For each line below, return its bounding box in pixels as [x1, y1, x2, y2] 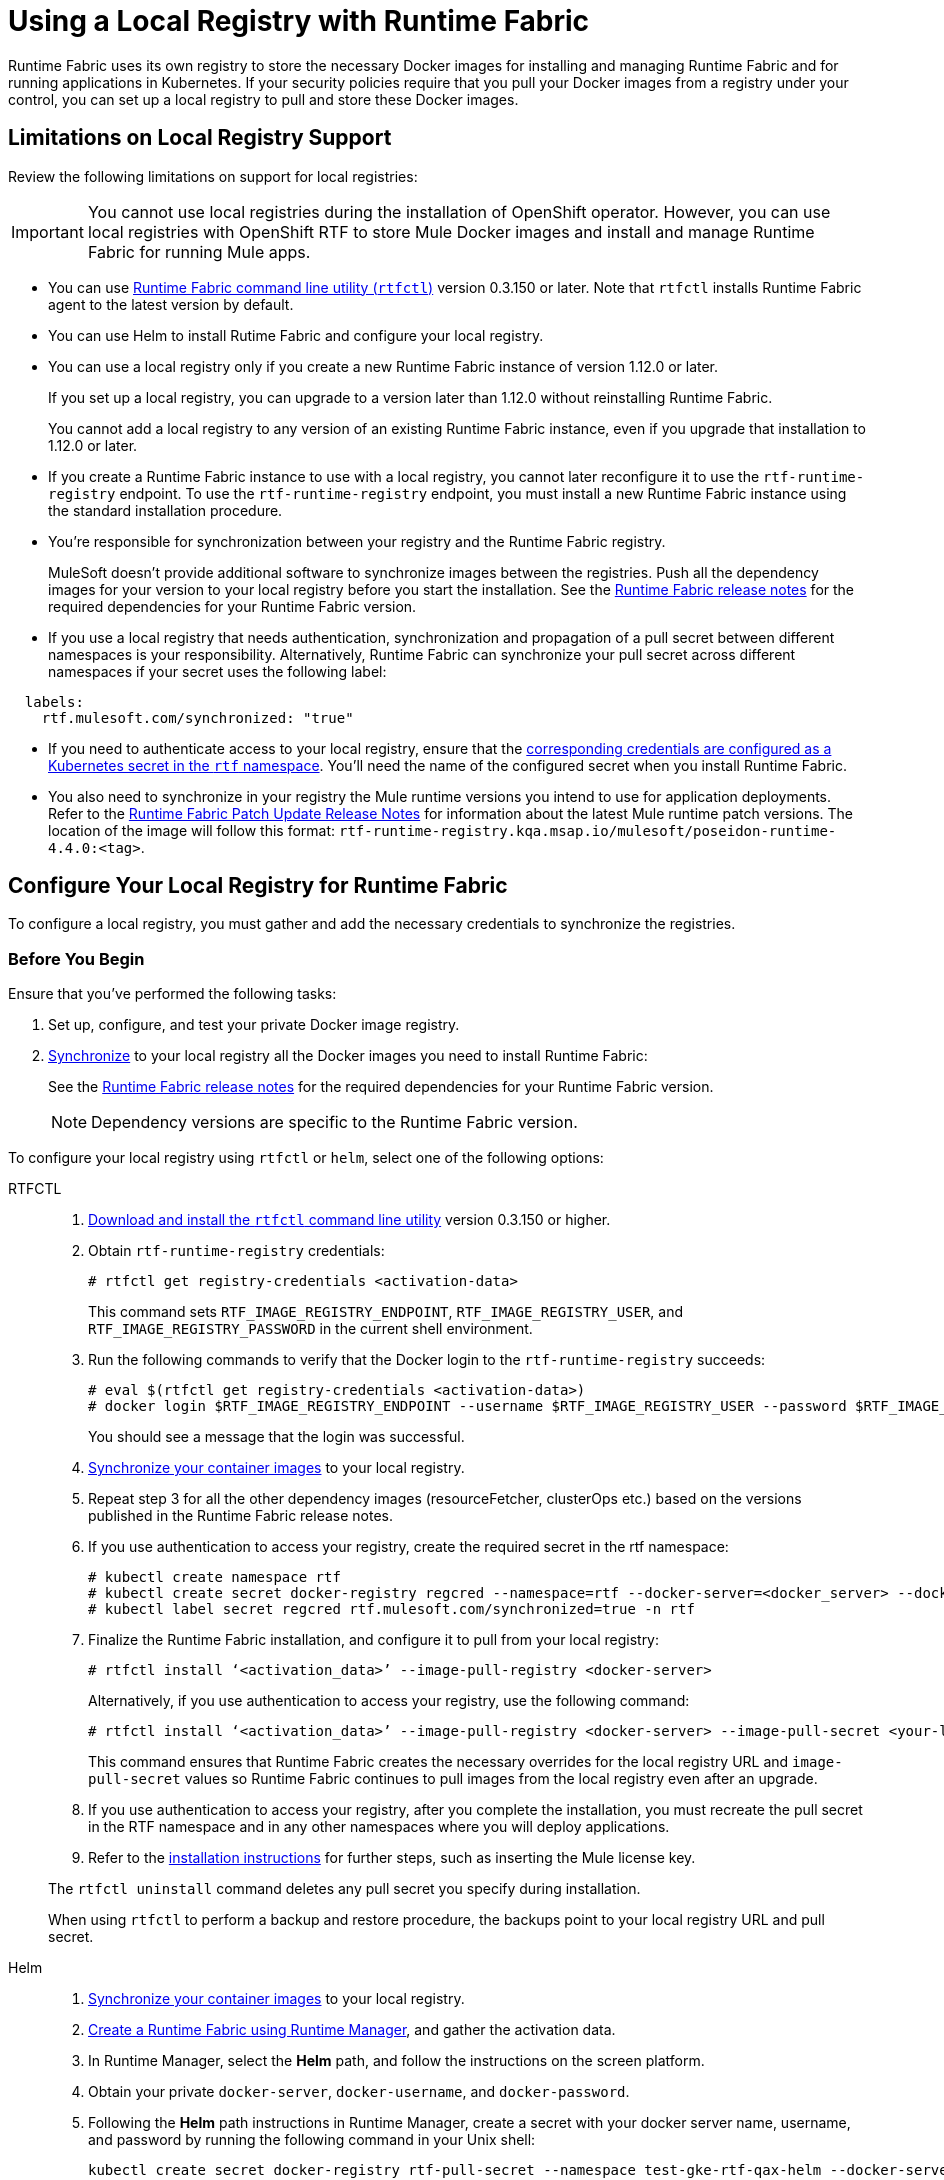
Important [11, 221, 84, 242]
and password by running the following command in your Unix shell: [88, 2131, 536, 2149]
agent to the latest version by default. [48, 295, 294, 313]
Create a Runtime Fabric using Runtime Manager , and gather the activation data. [88, 2021, 616, 2039]
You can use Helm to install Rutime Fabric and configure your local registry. [48, 326, 544, 344]
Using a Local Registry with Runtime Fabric [8, 4, 590, 38]
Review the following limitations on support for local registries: [8, 167, 418, 185]
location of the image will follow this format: [48, 821, 336, 839]
